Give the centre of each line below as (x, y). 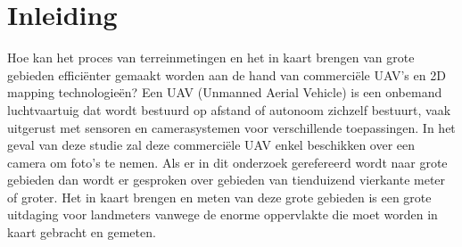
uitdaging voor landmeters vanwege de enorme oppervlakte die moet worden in (223, 214)
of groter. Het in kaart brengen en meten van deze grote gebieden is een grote (219, 197)
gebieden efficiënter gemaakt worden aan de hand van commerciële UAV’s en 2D (227, 74)
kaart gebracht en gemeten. (82, 232)
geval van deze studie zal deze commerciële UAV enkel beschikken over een (211, 145)
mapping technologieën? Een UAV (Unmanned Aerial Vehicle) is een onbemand (225, 92)
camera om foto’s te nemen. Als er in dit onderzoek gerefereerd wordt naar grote (227, 162)
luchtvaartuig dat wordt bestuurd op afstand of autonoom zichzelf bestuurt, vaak (229, 109)
